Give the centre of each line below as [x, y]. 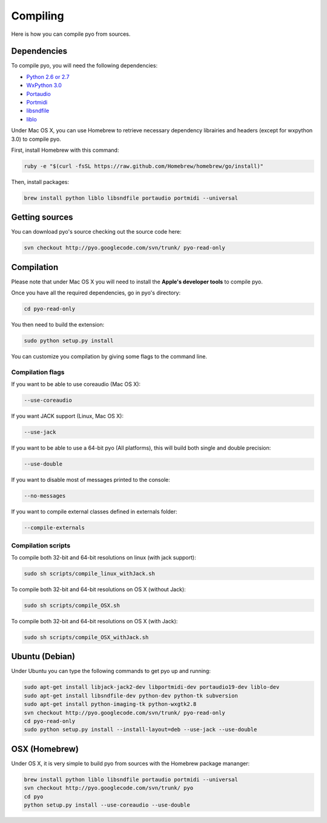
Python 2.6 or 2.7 [48, 76]
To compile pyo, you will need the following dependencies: [84, 66]
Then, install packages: [40, 181]
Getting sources [42, 218]
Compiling [38, 16]
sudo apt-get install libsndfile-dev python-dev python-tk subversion [131, 696]
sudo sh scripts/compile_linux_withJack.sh [90, 573]
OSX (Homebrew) [45, 749]
